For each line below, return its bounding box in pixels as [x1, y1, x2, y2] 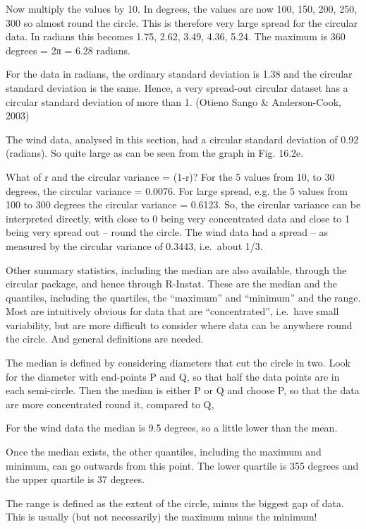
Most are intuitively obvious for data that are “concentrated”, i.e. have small [6, 304, 339, 319]
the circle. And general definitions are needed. [6, 331, 204, 346]
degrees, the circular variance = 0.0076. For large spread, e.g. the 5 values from [6, 183, 348, 198]
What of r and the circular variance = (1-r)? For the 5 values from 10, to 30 [6, 169, 335, 184]
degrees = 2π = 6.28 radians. [6, 42, 130, 57]
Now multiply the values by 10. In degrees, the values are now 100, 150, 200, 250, [6, 1, 358, 16]
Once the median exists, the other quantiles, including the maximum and [6, 444, 322, 459]
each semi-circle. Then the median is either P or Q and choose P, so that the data [6, 383, 360, 398]
